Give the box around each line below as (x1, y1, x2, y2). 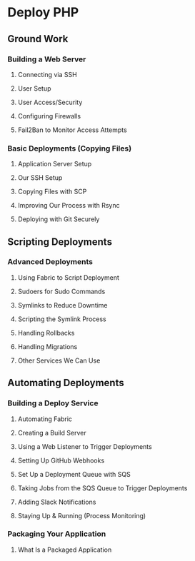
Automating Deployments (7, 377, 124, 389)
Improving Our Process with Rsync (17, 201, 120, 210)
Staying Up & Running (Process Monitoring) (17, 511, 146, 520)
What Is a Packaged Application (17, 545, 112, 554)
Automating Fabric (17, 415, 73, 423)
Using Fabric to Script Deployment (17, 273, 120, 282)
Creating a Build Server (17, 428, 87, 437)
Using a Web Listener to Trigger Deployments (17, 442, 152, 450)
